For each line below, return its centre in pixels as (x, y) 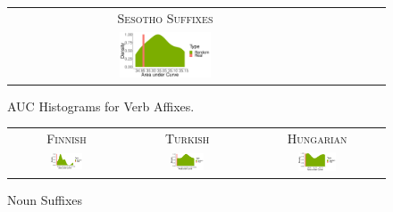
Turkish (187, 139)
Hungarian (317, 139)
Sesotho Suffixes (165, 17)
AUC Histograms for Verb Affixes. (101, 106)
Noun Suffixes (45, 199)
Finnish (67, 139)
